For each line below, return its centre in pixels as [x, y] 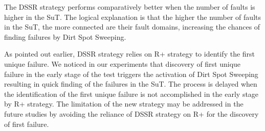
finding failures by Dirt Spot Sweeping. [65, 36]
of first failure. [27, 124]
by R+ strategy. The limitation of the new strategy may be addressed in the [124, 104]
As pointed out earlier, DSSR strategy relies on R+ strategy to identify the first [130, 54]
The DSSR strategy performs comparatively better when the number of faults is [130, 7]
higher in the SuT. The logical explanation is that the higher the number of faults [132, 17]
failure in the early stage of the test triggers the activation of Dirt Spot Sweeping [131, 74]
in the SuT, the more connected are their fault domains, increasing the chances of [132, 27]
